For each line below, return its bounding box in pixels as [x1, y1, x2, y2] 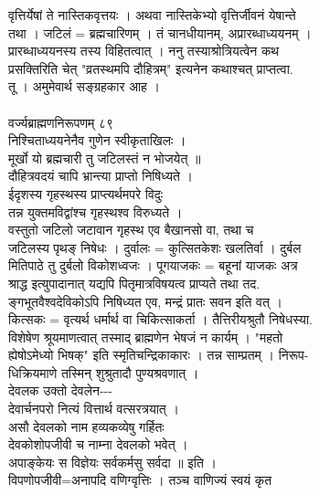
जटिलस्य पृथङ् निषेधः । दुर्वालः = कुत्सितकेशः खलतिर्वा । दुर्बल [8, 237, 302, 257]
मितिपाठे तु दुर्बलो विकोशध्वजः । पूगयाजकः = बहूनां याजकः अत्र [8, 256, 298, 275]
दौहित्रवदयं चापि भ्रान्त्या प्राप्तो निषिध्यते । [8, 166, 194, 185]
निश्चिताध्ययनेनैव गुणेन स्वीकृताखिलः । [8, 131, 186, 150]
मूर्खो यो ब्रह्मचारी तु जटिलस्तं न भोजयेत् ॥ [8, 148, 201, 167]
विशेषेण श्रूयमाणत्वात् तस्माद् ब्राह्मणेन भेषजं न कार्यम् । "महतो [8, 327, 283, 346]
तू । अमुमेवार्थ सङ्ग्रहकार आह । [8, 77, 160, 96]
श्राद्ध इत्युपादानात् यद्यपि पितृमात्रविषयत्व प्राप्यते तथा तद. [8, 273, 261, 292]
